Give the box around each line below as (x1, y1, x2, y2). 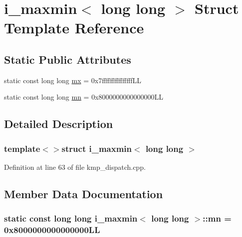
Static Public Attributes (4, 51, 131, 67)
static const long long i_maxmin (4, 212, 138, 225)
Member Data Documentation (4, 186, 163, 201)
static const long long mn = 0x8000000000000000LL (4, 92, 164, 102)
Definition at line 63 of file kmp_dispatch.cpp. (4, 161, 146, 172)
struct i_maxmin (61, 142, 132, 154)
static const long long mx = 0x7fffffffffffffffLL (4, 75, 142, 85)
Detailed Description (4, 116, 113, 131)
